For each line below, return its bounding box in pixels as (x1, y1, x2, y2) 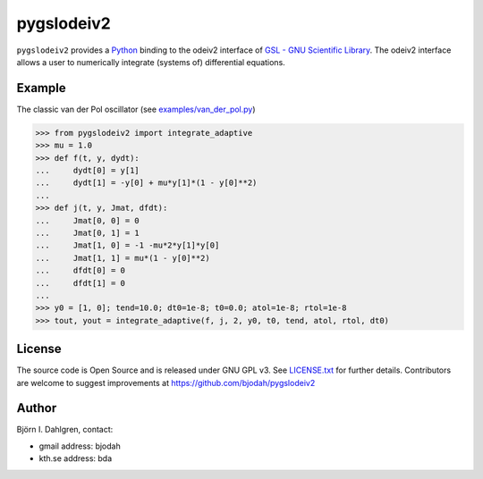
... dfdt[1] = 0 (35, 278, 125, 288)
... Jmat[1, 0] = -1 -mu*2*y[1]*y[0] (35, 240, 220, 250)
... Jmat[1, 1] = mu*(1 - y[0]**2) (35, 253, 210, 263)
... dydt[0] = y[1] (35, 165, 140, 175)
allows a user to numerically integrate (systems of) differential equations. (16, 56, 285, 67)
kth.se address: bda (38, 453, 113, 464)
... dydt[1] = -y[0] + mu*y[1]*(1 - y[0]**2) (35, 178, 258, 188)
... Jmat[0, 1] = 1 (35, 228, 140, 238)
